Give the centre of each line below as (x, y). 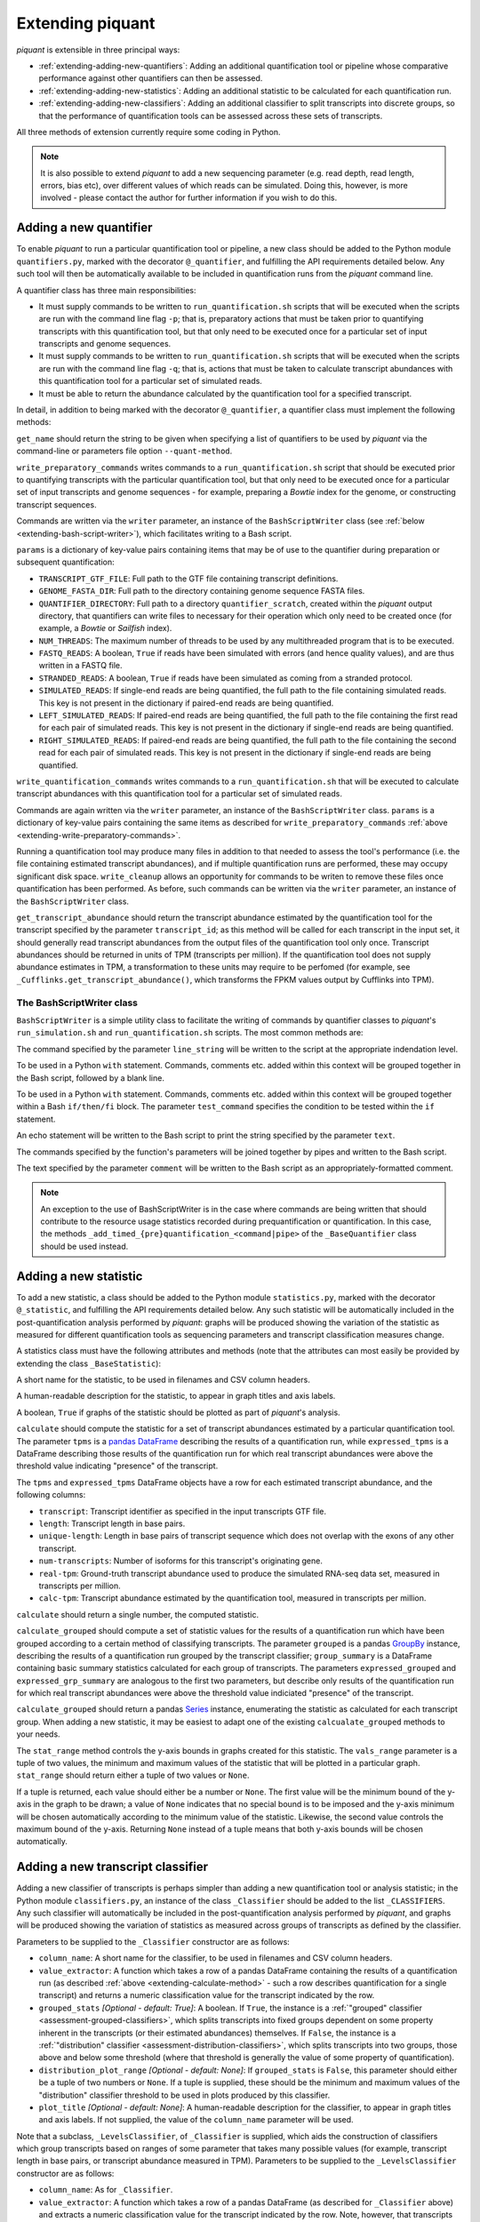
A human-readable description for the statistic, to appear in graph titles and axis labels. (176, 1396)
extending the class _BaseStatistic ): (89, 1363)
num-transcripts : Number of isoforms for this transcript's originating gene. (181, 1561)
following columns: (51, 1495)
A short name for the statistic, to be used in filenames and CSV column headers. (163, 1380)
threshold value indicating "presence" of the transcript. (117, 1466)
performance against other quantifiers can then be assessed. (151, 78)
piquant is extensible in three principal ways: (98, 50)
